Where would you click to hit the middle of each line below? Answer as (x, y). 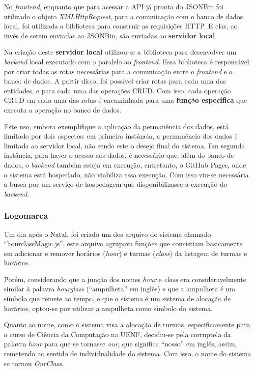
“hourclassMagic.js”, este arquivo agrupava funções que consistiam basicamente (123, 243)
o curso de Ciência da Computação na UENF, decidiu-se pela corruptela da (117, 334)
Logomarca (26, 215)
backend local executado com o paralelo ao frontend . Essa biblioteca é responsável (127, 61)
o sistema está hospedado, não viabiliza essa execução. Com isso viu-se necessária (126, 174)
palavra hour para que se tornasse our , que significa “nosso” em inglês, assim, (120, 344)
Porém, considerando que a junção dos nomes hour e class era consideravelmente (125, 279)
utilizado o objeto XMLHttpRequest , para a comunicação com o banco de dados (124, 16)
